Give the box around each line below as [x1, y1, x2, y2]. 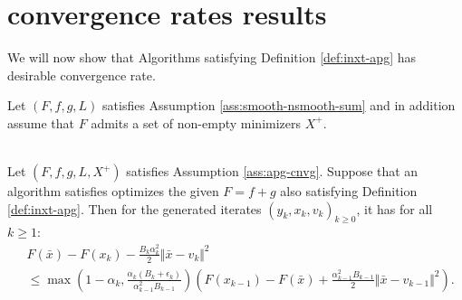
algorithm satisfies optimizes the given [7, 182, 219, 201]
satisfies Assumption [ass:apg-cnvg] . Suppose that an [126, 162, 419, 181]
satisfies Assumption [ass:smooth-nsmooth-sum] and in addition [102, 96, 456, 115]
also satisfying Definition [280, 182, 418, 201]
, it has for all [356, 199, 433, 218]
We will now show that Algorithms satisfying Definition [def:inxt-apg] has [7, 48, 417, 67]
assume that [7, 113, 75, 132]
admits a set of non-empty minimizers [91, 113, 302, 132]
